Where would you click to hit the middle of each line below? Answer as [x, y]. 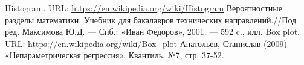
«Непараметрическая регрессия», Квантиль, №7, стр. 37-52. [115, 55]
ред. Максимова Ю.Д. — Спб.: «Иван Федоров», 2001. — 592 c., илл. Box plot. [152, 32]
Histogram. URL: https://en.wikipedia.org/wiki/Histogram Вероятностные [144, 8]
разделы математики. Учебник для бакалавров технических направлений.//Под [151, 20]
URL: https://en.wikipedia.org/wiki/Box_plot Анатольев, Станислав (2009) [146, 43]
